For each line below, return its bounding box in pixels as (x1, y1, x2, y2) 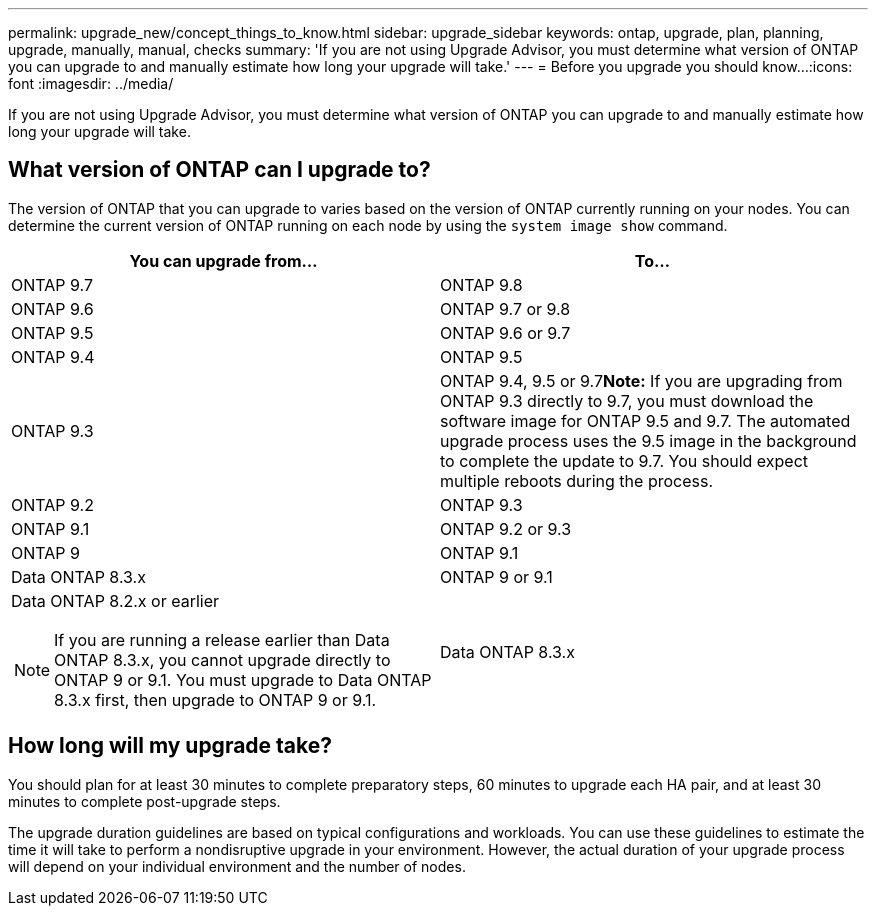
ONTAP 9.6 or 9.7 (440, 322, 571, 343)
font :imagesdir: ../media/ (8, 75, 174, 92)
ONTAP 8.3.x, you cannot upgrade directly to (54, 649, 391, 670)
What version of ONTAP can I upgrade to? (8, 157, 431, 183)
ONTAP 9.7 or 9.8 (440, 298, 571, 319)
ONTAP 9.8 (440, 274, 523, 295)
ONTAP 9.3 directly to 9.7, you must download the (440, 390, 814, 411)
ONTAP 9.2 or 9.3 (440, 518, 572, 539)
